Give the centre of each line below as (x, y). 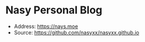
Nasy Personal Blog (54, 10)
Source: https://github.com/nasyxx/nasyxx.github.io (77, 32)
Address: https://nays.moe (46, 26)
